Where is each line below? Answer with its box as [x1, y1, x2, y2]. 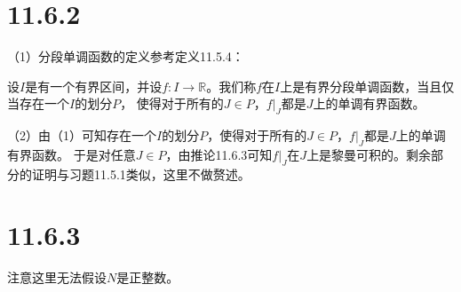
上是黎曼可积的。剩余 [306, 145, 432, 163]
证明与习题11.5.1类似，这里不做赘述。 [31, 164, 250, 183]
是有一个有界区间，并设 [25, 76, 163, 95]
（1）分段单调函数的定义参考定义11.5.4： [7, 47, 244, 66]
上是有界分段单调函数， [280, 76, 417, 95]
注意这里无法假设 [7, 268, 107, 287]
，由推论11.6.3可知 [165, 145, 273, 163]
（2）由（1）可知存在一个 [7, 126, 156, 145]
